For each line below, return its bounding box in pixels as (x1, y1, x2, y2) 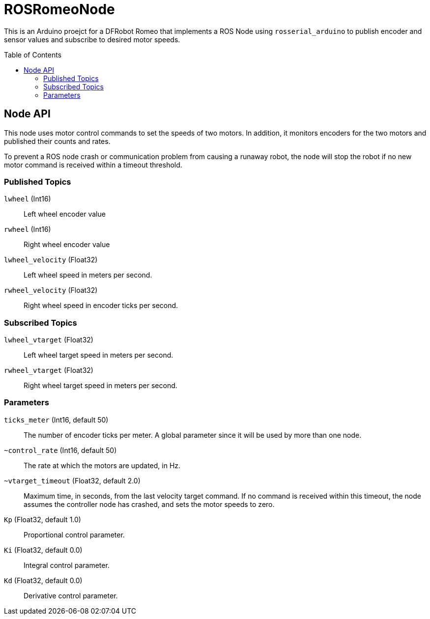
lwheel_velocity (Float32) (4, 255, 98, 264)
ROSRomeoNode (4, 1, 115, 18)
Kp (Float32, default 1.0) (4, 515, 81, 524)
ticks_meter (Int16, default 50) (4, 415, 109, 424)
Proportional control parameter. (24, 530, 125, 539)
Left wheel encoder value (24, 210, 106, 219)
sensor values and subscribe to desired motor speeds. (4, 35, 180, 44)
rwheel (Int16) (4, 225, 51, 234)
